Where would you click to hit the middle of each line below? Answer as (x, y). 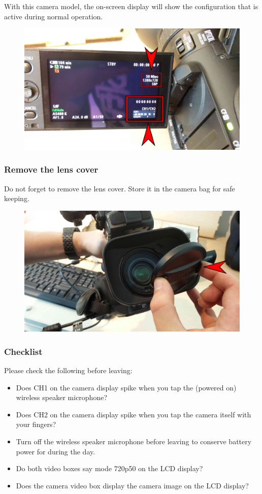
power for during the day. (56, 451)
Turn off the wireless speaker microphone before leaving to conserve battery (134, 441)
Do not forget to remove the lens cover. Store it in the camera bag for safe (120, 188)
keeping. (17, 198)
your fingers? (36, 424)
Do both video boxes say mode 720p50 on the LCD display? (109, 468)
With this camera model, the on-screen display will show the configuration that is (131, 6)
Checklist (23, 351)
